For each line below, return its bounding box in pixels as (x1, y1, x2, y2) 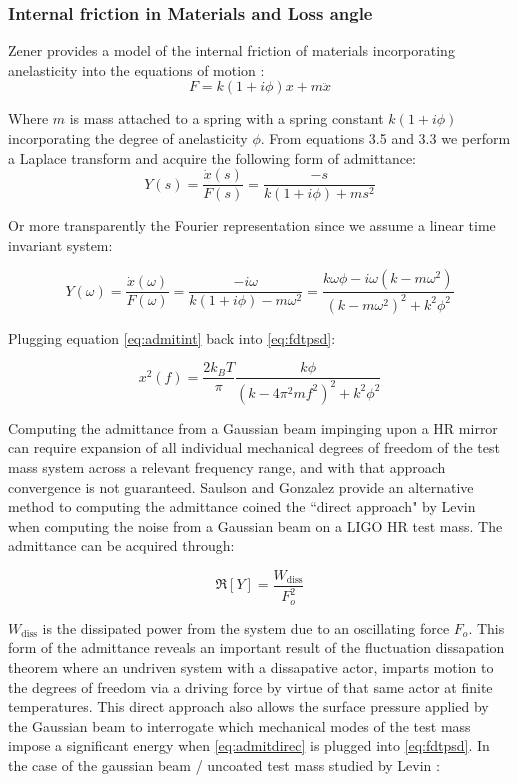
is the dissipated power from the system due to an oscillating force (42, 617, 450, 638)
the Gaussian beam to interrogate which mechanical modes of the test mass (8, 715, 471, 736)
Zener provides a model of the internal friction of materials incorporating (8, 40, 455, 61)
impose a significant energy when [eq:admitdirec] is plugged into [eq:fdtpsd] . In (8, 735, 490, 756)
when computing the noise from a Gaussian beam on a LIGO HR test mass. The (8, 515, 503, 536)
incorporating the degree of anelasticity (8, 128, 248, 148)
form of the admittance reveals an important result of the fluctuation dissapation (8, 637, 505, 658)
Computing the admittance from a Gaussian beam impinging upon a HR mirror (8, 417, 498, 438)
